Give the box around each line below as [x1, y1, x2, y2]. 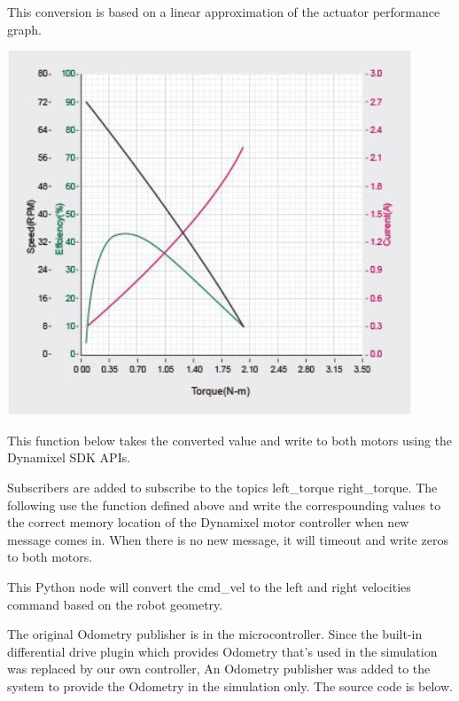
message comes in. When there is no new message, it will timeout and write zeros [7, 530, 448, 548]
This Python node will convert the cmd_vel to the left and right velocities [7, 577, 411, 595]
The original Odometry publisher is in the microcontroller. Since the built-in [7, 625, 423, 643]
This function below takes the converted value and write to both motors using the [7, 430, 453, 449]
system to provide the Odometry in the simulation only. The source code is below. [7, 676, 453, 695]
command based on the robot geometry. [7, 595, 223, 613]
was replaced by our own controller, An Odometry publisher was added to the [7, 659, 431, 678]
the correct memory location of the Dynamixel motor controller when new [7, 513, 409, 532]
